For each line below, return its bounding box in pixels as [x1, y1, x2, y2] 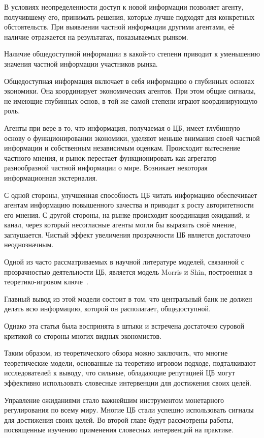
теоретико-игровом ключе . [4, 276, 88, 287]
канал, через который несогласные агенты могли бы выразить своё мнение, [4, 219, 237, 230]
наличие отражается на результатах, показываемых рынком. [4, 31, 188, 42]
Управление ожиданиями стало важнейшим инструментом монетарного [4, 394, 224, 405]
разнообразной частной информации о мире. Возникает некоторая [4, 162, 208, 173]
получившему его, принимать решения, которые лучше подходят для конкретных [4, 11, 255, 22]
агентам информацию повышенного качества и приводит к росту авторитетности [4, 199, 254, 210]
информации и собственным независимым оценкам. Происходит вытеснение [4, 142, 240, 153]
